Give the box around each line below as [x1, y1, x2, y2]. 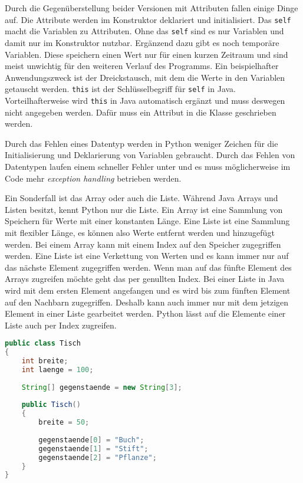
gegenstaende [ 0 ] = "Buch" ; [38, 435, 144, 444]
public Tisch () [21, 400, 81, 409]
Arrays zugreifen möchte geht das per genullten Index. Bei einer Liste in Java [5, 272, 285, 285]
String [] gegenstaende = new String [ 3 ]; [21, 383, 182, 392]
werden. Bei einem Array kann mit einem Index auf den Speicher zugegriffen [5, 238, 281, 250]
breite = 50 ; [38, 418, 90, 427]
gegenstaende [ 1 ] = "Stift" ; [38, 444, 149, 453]
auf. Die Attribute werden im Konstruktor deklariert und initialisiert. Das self [5, 13, 291, 25]
